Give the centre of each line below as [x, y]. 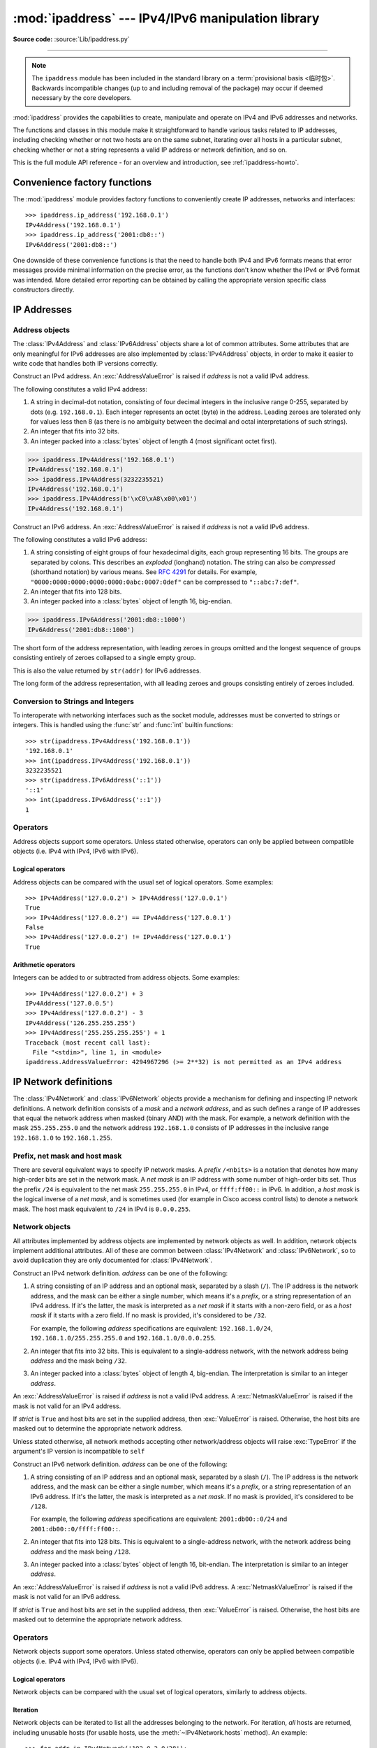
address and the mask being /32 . [79, 1361]
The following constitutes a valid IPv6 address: [80, 540]
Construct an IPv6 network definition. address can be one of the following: [120, 1464]
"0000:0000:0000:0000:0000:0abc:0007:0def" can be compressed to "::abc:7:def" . [165, 582]
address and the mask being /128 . [80, 1552]
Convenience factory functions [82, 182]
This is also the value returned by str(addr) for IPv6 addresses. [107, 671]
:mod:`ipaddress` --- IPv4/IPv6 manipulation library [166, 18]
